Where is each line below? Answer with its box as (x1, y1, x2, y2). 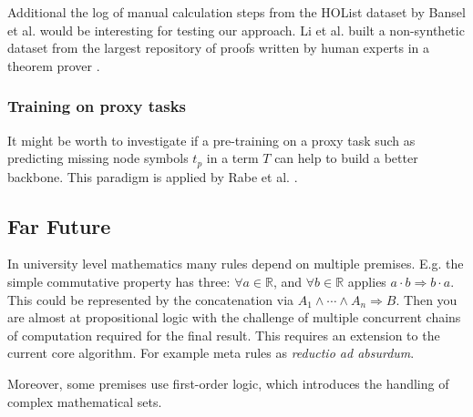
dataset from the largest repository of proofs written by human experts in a (7, 38, 430, 57)
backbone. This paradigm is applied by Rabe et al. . (7, 167, 298, 186)
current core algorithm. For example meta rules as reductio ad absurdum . (7, 343, 415, 362)
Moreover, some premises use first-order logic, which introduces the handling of (7, 374, 449, 392)
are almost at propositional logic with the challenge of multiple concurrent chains (7, 308, 461, 327)
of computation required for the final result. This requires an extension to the (7, 325, 440, 344)
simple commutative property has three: (7, 272, 231, 291)
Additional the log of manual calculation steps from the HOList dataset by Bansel (7, 3, 466, 21)
